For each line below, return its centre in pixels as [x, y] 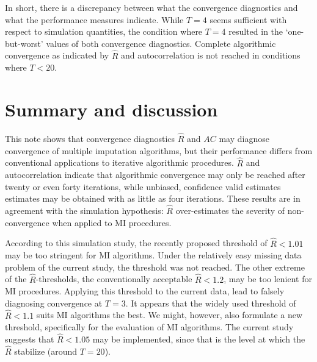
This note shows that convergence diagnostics [90, 139]
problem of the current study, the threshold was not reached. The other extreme [155, 267]
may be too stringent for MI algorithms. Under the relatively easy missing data [153, 255]
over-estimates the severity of [230, 211]
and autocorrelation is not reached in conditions [211, 55]
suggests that [30, 339]
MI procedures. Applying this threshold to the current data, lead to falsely [145, 291]
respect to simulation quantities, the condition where [104, 31]
